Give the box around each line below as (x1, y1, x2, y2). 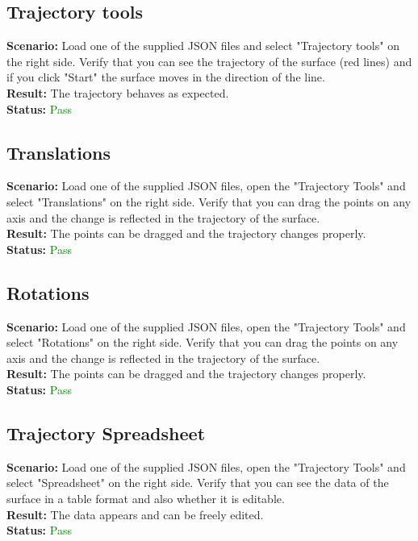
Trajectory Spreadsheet (6, 420, 206, 445)
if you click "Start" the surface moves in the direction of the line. (6, 69, 325, 85)
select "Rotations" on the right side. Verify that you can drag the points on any (6, 334, 399, 351)
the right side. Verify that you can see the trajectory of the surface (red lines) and (6, 52, 412, 69)
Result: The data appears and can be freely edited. (6, 506, 264, 522)
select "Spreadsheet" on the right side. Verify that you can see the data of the (6, 474, 389, 491)
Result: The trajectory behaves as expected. (6, 84, 229, 101)
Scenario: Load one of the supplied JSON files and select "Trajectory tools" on (6, 37, 399, 54)
